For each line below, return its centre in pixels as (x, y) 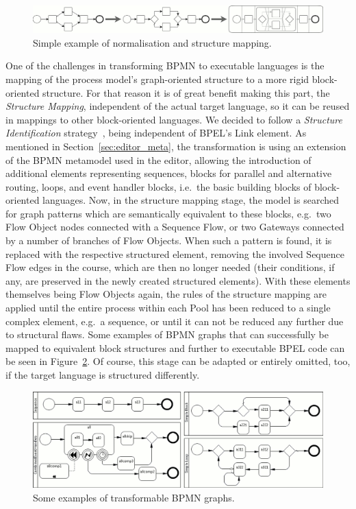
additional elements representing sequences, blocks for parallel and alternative (169, 173)
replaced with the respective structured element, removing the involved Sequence (175, 253)
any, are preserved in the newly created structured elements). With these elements (178, 280)
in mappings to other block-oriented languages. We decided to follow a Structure (174, 119)
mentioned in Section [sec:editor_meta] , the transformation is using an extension (176, 146)
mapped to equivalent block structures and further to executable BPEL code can (175, 347)
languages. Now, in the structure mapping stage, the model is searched (191, 200)
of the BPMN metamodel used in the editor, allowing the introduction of (158, 159)
